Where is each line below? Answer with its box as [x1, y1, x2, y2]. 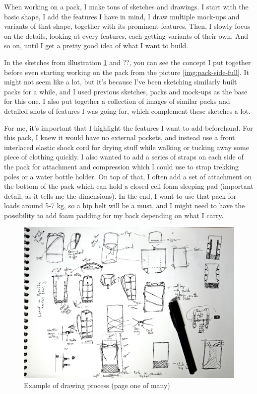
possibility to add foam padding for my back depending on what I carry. [4, 210, 224, 220]
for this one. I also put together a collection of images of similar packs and [4, 96, 230, 106]
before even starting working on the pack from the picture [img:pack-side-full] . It [4, 67, 249, 77]
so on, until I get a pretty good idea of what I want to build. [4, 40, 189, 51]
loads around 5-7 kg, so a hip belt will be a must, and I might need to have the [4, 200, 245, 211]
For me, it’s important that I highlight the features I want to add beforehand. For [4, 122, 253, 133]
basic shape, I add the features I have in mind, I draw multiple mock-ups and [4, 11, 240, 21]
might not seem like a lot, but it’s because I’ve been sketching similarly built [4, 77, 237, 87]
